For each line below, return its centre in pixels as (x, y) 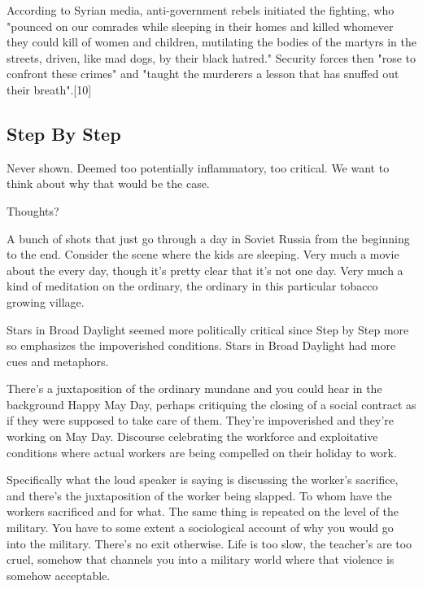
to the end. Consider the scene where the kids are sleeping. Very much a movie (203, 254)
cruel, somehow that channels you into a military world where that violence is (201, 559)
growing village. (46, 301)
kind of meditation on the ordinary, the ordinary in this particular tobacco (192, 286)
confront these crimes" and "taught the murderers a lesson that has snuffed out (203, 74)
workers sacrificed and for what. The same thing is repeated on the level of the (203, 511)
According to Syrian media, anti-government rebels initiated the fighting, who (201, 10)
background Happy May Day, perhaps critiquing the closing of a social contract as (211, 404)
